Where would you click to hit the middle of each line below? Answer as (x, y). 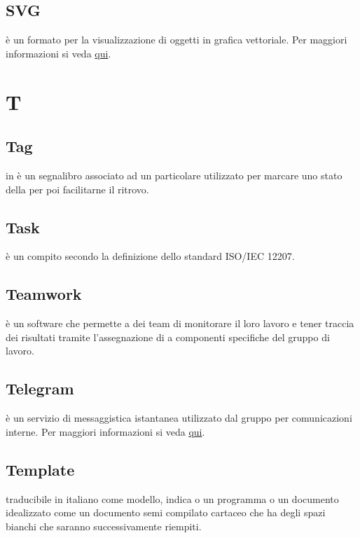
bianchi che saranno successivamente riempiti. (104, 526)
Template (40, 469)
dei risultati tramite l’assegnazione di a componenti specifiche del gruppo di (168, 337)
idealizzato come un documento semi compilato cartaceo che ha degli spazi (166, 512)
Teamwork (44, 294)
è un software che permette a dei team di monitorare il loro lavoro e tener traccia (180, 323)
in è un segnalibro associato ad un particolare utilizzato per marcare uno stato (174, 175)
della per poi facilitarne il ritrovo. (77, 189)
